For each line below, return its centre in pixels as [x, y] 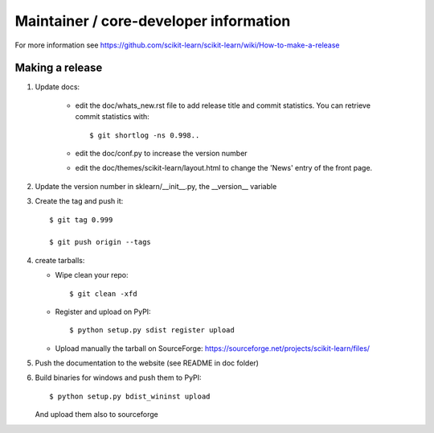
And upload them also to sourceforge [96, 414]
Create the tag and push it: [79, 201]
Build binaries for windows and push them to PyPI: [118, 377]
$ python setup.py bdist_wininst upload [130, 396]
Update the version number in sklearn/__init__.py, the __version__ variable [156, 186]
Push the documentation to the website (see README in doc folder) [147, 363]
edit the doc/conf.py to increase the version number [162, 154]
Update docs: [57, 87]
